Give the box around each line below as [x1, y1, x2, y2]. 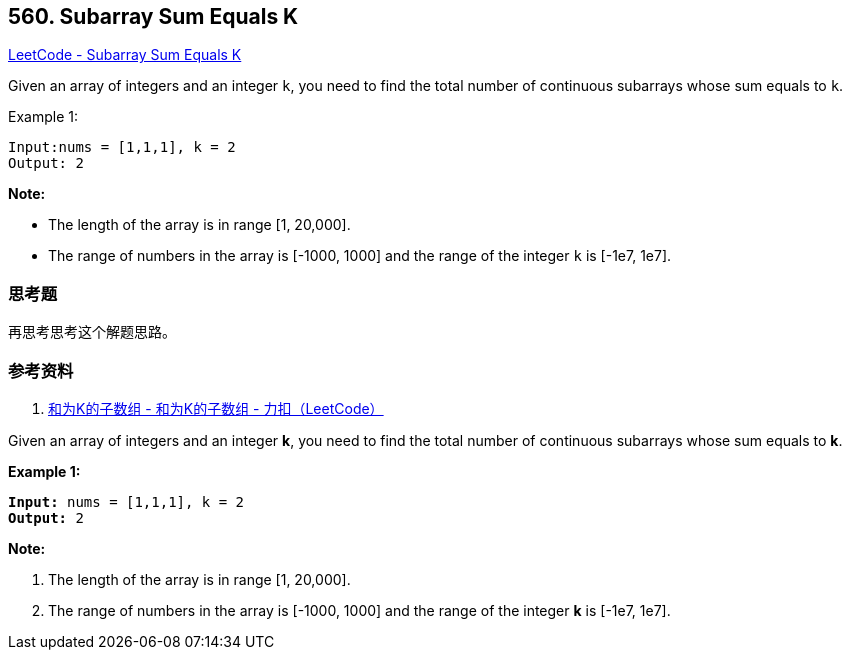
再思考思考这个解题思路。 [8, 323, 176, 341]
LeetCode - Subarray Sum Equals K [8, 46, 242, 64]
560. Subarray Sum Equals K [8, 4, 299, 29]
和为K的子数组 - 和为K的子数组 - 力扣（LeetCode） [48, 399, 384, 417]
